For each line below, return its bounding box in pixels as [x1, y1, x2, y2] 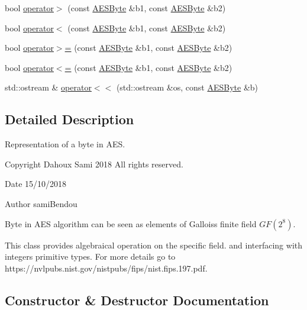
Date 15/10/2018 [5, 177, 67, 190]
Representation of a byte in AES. [5, 138, 125, 150]
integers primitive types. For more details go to [5, 250, 176, 263]
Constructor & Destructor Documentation [5, 290, 269, 309]
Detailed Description [5, 110, 134, 128]
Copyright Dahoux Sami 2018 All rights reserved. [5, 157, 183, 170]
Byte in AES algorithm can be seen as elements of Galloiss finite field [5, 217, 257, 230]
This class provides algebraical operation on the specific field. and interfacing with [5, 238, 303, 251]
